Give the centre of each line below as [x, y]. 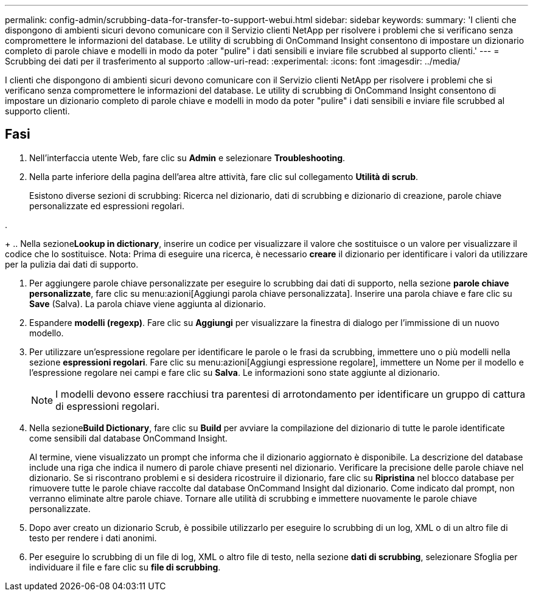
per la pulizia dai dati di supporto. [72, 264]
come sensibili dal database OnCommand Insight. [128, 438]
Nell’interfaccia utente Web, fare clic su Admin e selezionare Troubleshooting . [187, 158]
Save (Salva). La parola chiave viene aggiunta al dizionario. [148, 303]
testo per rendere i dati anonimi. [93, 538]
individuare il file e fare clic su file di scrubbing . [125, 567]
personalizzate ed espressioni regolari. [107, 206]
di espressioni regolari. [108, 406]
